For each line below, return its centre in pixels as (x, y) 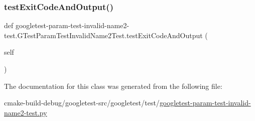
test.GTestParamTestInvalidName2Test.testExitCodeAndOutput (103, 35)
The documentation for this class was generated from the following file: (113, 86)
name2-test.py (26, 112)
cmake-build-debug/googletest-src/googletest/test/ (82, 103)
